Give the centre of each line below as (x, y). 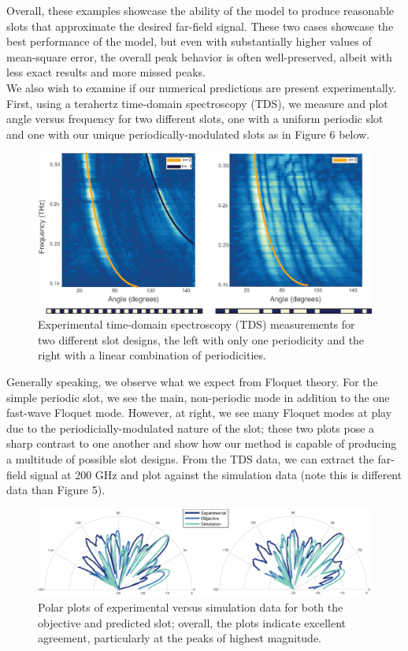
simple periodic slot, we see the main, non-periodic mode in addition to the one (198, 397)
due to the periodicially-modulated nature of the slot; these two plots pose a (191, 428)
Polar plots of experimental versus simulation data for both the (191, 606)
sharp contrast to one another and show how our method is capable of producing (202, 443)
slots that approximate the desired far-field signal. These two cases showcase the (200, 26)
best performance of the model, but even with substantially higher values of (189, 41)
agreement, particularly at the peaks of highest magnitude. (180, 638)
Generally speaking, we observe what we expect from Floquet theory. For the (192, 382)
